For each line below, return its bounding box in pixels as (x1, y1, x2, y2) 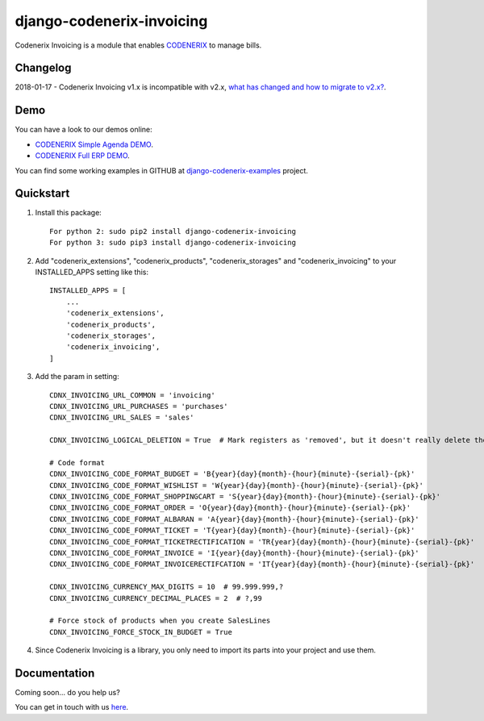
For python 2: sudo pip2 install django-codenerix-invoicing (49, 227, 296, 235)
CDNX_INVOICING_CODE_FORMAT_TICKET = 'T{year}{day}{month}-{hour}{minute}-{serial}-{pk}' (49, 526, 415, 536)
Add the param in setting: (35, 372, 120, 381)
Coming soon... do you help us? (15, 688, 120, 698)
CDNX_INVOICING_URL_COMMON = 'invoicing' (49, 390, 215, 399)
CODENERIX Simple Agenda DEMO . (35, 140, 153, 149)
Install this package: (35, 208, 102, 218)
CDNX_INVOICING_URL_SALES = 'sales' (49, 413, 194, 423)
